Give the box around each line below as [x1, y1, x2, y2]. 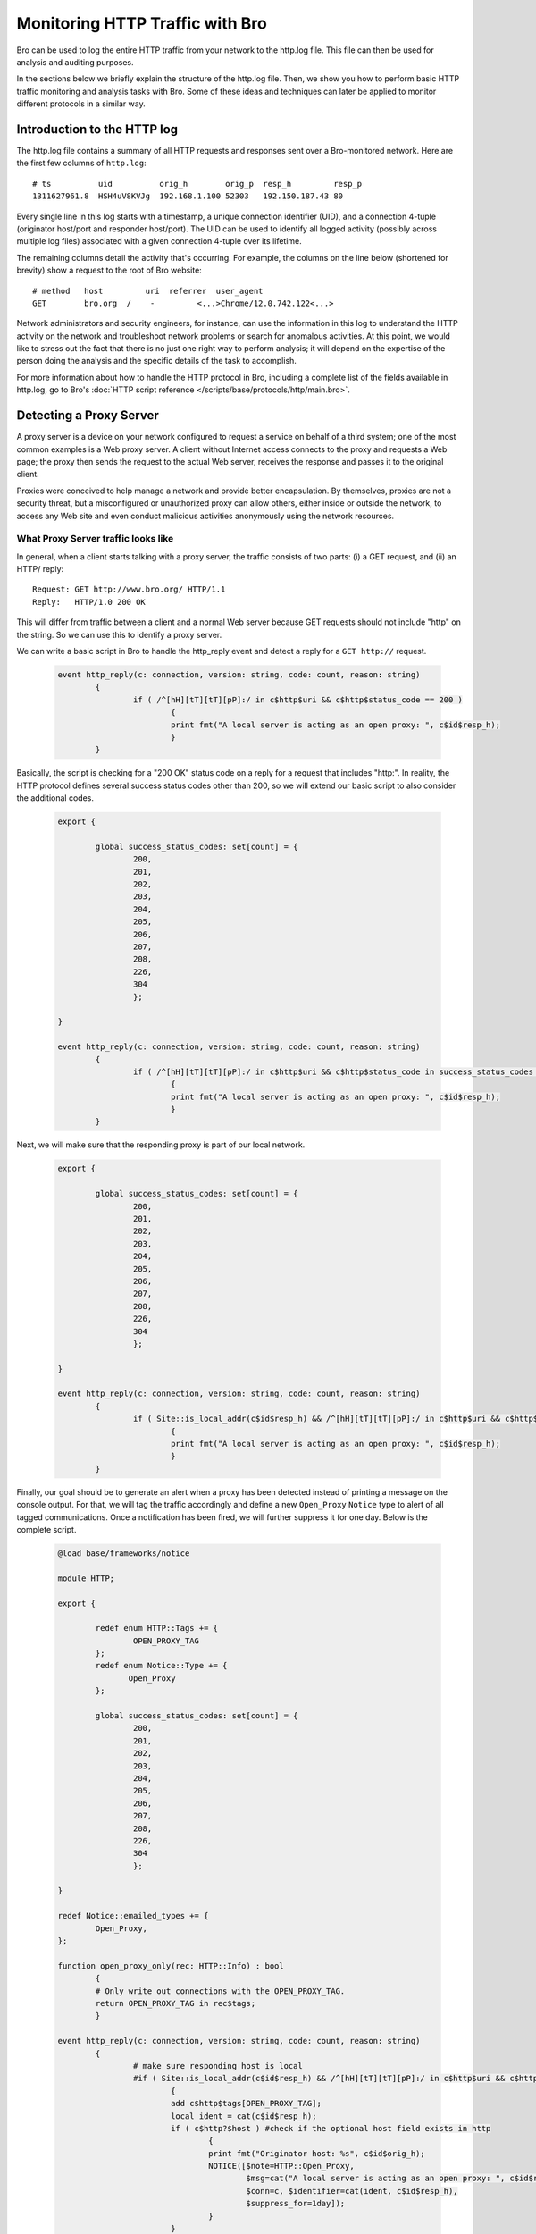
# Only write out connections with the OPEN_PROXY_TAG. [95, 1986, 346, 1996]
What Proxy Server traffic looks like [16, 533, 174, 545]
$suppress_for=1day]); [246, 2198, 346, 2209]
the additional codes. [16, 793, 94, 803]
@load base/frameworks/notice [57, 1548, 190, 1558]
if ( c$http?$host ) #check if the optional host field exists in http [170, 2123, 491, 2133]
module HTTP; [57, 1573, 115, 1583]
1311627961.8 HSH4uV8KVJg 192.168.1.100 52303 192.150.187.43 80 [32, 191, 344, 201]
